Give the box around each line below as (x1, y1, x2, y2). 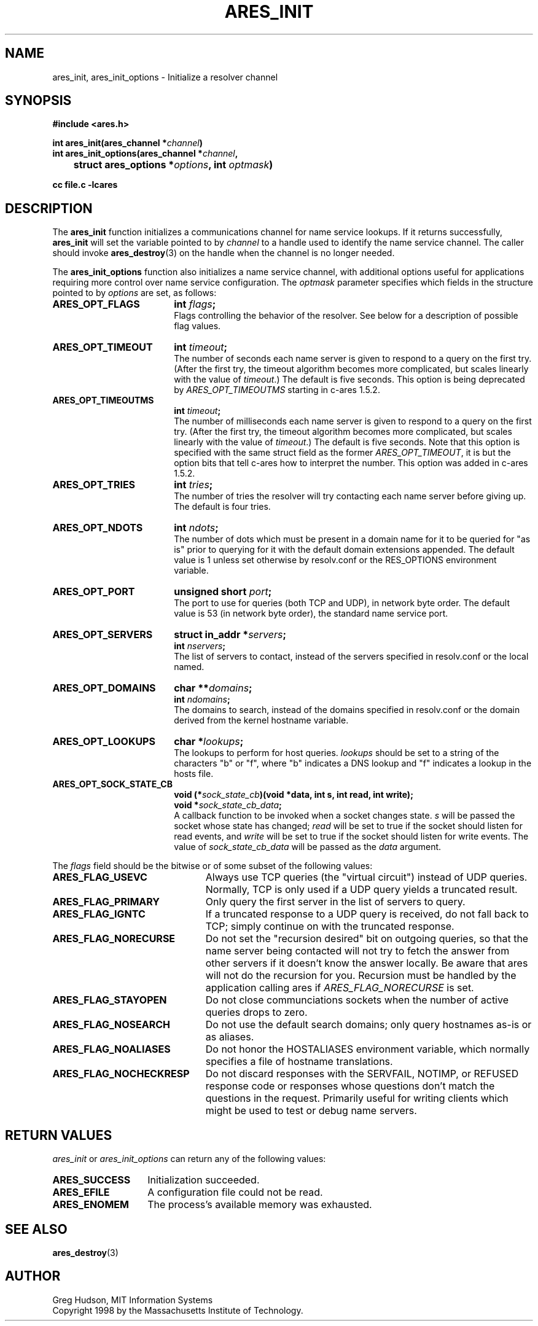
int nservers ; (174, 641, 226, 652)
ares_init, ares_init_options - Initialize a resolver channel (52, 71, 278, 82)
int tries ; (174, 478, 213, 491)
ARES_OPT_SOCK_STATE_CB (52, 779, 173, 790)
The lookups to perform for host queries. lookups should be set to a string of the (174, 747, 499, 759)
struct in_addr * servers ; (174, 628, 286, 641)
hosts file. (174, 768, 214, 779)
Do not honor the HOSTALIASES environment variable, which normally (205, 1043, 530, 1056)
